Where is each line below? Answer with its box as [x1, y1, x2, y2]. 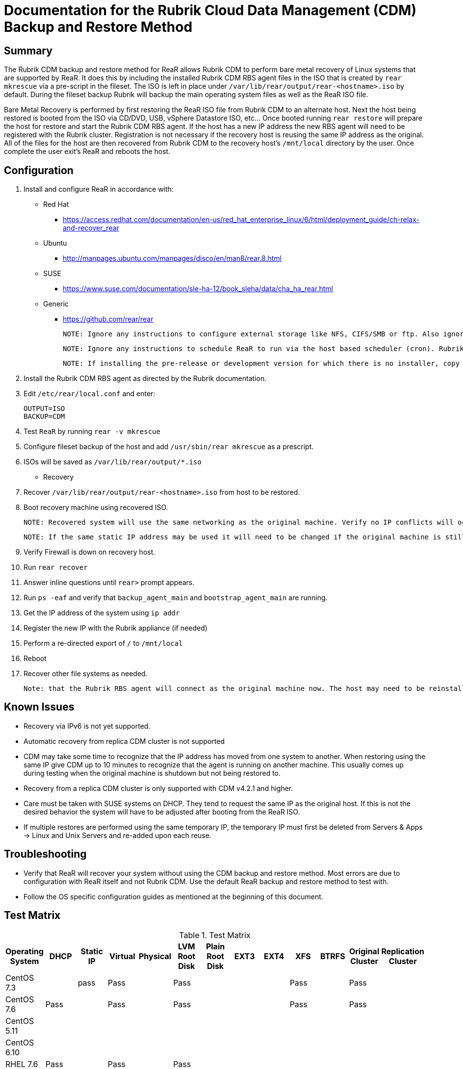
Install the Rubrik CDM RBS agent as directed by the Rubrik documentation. [24, 374, 267, 383]
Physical [138, 951, 172, 961]
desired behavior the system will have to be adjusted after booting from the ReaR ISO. [24, 807, 300, 816]
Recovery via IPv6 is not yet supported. [24, 721, 151, 730]
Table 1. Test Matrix [179, 930, 251, 940]
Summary [4, 44, 52, 57]
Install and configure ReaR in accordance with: [24, 185, 174, 194]
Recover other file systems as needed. [24, 669, 148, 678]
